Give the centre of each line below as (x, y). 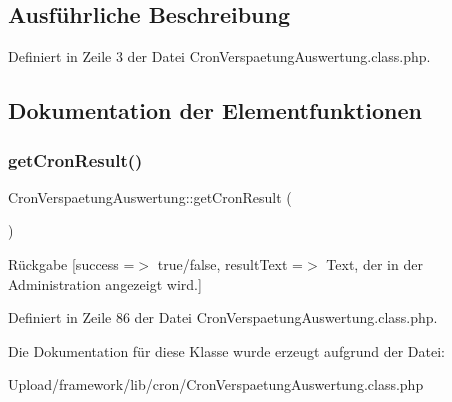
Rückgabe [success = (71, 263)
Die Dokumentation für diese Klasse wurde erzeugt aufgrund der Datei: (226, 350)
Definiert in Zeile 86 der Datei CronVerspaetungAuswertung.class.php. (223, 317)
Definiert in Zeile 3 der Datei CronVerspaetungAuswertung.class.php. (219, 56)
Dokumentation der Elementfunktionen (215, 110)
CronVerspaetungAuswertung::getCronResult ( (150, 196)
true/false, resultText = (230, 263)
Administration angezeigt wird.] (105, 283)
